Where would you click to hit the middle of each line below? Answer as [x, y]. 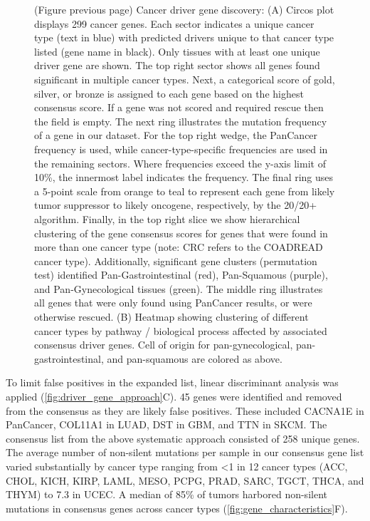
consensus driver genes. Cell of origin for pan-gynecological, [164, 345]
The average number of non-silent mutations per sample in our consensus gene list [185, 452]
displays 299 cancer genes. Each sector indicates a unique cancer [174, 23]
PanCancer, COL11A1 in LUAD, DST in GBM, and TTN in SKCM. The [166, 424]
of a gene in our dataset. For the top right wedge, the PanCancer [176, 135]
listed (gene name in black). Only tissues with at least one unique [177, 51]
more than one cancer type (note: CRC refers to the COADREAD [179, 247]
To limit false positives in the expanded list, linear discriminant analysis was [172, 382]
